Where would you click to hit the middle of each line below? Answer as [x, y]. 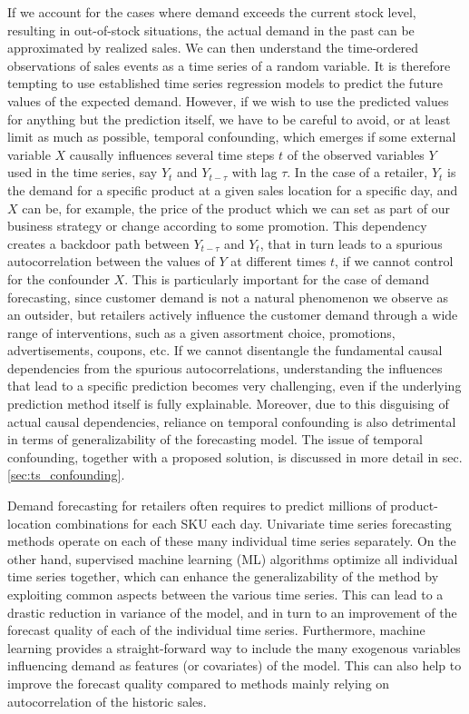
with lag [254, 172]
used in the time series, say [83, 172]
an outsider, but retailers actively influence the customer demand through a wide [233, 315]
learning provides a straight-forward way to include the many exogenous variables [234, 647]
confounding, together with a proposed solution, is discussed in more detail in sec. [235, 456]
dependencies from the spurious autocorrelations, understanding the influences [225, 367]
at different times [278, 261]
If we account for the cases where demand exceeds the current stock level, [212, 12]
